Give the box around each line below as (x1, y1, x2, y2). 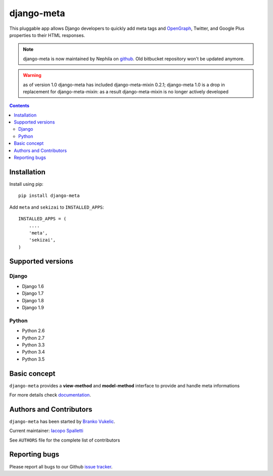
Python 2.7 (22, 335, 45, 341)
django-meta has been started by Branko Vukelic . (9, 418, 116, 424)
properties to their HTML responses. (9, 32, 85, 38)
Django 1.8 (22, 297, 44, 303)
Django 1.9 (22, 304, 44, 310)
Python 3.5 (22, 356, 45, 362)
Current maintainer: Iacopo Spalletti (9, 428, 83, 434)
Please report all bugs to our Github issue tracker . (9, 463, 113, 469)
